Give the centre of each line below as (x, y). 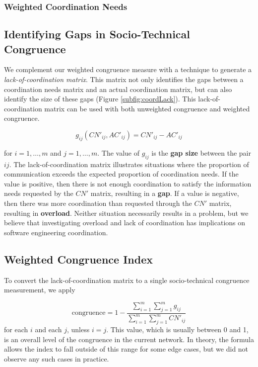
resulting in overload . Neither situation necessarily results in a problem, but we (126, 213)
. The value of (119, 152)
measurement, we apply (40, 290)
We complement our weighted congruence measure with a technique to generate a (128, 69)
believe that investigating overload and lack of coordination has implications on (125, 223)
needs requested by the (39, 193)
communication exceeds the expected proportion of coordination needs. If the (121, 174)
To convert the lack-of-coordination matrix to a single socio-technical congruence (127, 280)
